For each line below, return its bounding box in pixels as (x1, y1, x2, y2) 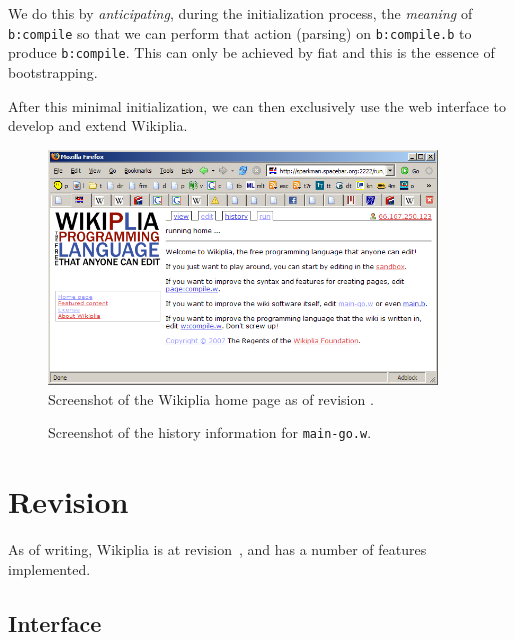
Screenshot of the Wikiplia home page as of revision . (48, 388, 374, 409)
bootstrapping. (8, 61, 98, 82)
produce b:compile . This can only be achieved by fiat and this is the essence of (8, 42, 495, 63)
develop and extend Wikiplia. (8, 115, 188, 136)
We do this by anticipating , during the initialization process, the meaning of (8, 3, 473, 23)
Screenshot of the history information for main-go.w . (48, 422, 372, 443)
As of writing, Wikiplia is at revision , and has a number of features (8, 538, 427, 559)
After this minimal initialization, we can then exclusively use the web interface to (8, 95, 507, 116)
